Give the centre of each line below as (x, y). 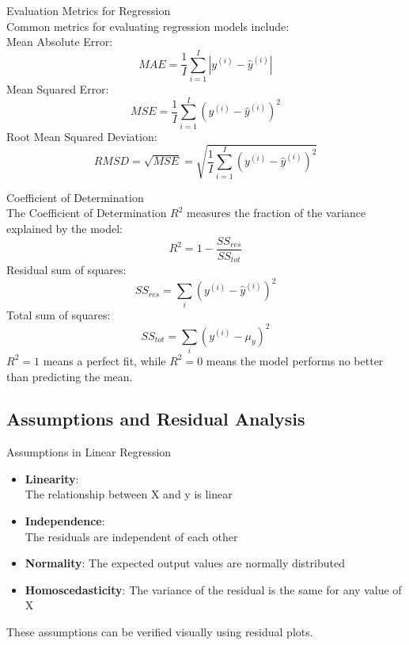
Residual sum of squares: (66, 270)
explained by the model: (65, 228)
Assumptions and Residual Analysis (156, 419)
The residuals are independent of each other (131, 536)
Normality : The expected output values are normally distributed (185, 563)
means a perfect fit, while (104, 360)
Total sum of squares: (59, 315)
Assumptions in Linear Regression (89, 452)
